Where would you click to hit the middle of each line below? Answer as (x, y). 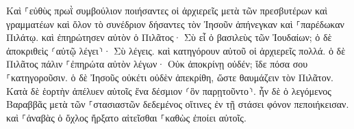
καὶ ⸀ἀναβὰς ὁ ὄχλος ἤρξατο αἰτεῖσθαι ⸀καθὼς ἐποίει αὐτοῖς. (126, 117)
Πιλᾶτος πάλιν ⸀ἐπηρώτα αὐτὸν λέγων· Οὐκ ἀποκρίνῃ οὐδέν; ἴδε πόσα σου (157, 64)
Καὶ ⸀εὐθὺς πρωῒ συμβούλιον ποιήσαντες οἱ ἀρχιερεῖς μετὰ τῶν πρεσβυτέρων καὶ (167, 10)
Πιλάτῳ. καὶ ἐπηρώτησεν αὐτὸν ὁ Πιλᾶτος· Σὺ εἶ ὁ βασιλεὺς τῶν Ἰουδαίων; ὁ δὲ (169, 37)
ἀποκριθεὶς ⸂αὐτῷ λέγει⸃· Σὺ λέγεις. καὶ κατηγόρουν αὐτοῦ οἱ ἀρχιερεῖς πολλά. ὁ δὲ (176, 50)
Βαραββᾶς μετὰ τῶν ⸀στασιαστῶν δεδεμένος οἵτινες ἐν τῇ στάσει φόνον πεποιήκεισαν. (178, 104)
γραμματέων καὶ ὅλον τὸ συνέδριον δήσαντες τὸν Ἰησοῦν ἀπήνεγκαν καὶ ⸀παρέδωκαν (175, 24)
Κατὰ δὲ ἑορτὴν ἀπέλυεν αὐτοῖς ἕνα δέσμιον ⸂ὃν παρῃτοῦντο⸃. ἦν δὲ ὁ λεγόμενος (169, 90)
